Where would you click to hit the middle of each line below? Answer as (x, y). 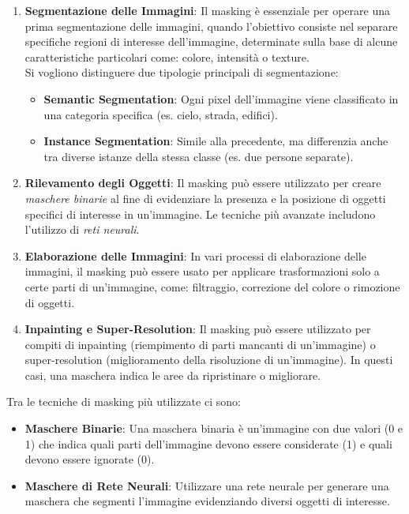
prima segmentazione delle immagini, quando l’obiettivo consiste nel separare (211, 26)
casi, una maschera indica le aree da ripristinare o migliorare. (173, 375)
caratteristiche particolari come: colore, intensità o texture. (167, 56)
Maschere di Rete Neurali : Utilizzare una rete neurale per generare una (207, 485)
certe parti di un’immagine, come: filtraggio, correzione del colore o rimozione (212, 286)
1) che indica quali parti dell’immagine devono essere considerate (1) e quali (208, 443)
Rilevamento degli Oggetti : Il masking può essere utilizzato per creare (203, 183)
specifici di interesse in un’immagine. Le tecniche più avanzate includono (200, 214)
